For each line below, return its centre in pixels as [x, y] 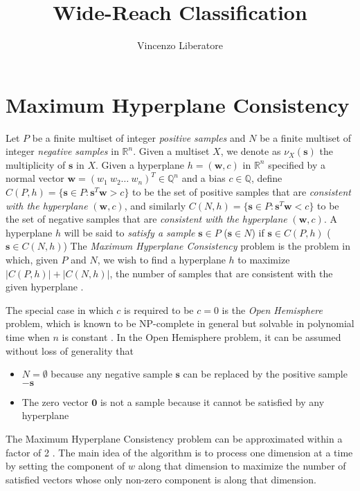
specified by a [297, 164]
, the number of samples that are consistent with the [221, 273]
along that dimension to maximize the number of [242, 466]
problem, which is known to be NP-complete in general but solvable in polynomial [180, 323]
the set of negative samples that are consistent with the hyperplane [146, 219]
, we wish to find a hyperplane [161, 259]
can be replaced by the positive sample [265, 374]
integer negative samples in [62, 151]
